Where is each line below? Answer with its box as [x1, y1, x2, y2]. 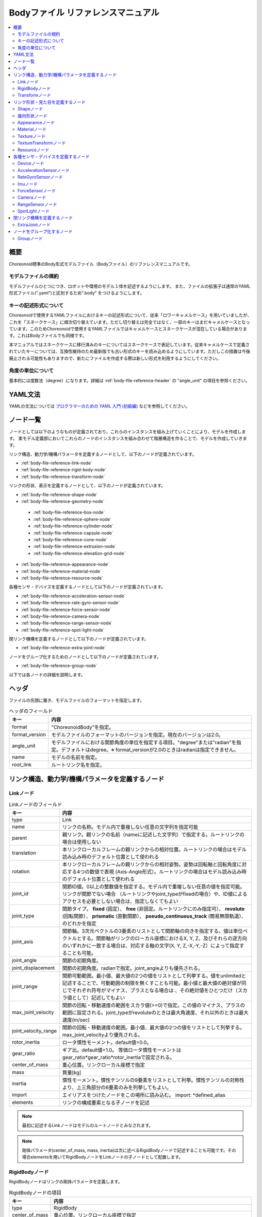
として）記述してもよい [72, 995, 125, 1001]
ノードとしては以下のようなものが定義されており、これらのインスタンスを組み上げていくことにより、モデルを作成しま [9, 428, 246, 434]
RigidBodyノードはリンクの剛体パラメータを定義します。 [9, 1179, 123, 1185]
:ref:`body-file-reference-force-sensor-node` [21, 607, 112, 612]
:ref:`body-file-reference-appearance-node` [21, 561, 110, 567]
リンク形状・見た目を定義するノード [13, 99, 86, 105]
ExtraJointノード [17, 221, 51, 227]
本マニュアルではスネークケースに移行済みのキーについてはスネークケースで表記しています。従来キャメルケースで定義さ [9, 341, 250, 348]
